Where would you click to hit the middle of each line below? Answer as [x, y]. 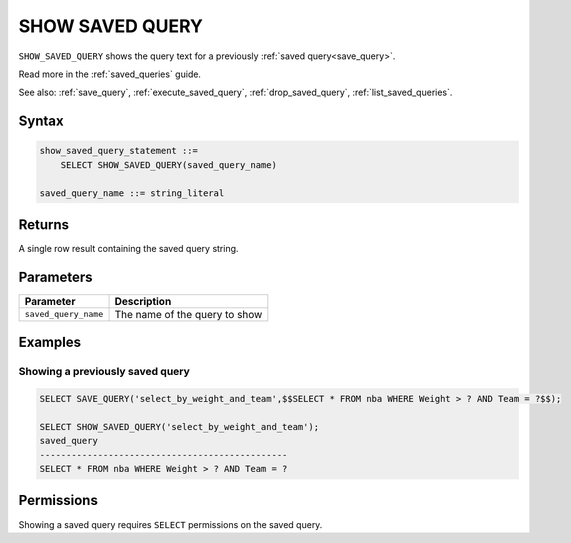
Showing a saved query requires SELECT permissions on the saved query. [170, 524]
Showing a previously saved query [104, 372]
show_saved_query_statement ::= [119, 151]
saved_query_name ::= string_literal [132, 193]
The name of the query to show [188, 314]
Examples [50, 342]
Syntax [41, 121]
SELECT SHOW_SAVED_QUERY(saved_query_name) [168, 164]
